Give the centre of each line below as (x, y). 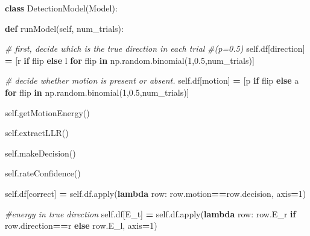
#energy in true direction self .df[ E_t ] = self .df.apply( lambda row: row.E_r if (150, 213)
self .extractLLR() (37, 133)
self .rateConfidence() (43, 173)
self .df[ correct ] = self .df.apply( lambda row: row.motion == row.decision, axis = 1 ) (156, 193)
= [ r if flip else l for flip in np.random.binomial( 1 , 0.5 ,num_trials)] (130, 60)
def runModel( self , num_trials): (64, 28)
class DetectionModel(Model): (61, 8)
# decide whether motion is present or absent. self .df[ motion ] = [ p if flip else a (152, 80)
